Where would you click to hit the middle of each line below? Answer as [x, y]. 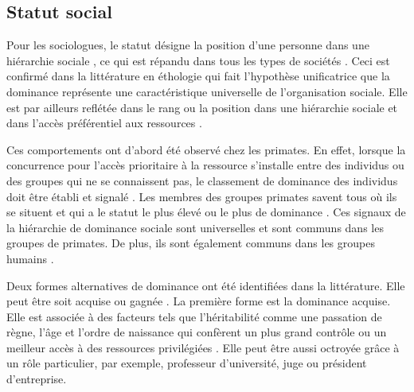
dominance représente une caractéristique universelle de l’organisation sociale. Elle [207, 91]
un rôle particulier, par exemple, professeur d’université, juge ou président [187, 363]
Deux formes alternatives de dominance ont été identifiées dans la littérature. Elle [206, 285]
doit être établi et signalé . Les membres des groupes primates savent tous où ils [202, 196]
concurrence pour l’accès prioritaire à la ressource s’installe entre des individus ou [205, 165]
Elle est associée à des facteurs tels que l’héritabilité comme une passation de [194, 316]
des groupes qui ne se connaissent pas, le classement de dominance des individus [202, 180]
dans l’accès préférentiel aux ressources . [104, 123]
